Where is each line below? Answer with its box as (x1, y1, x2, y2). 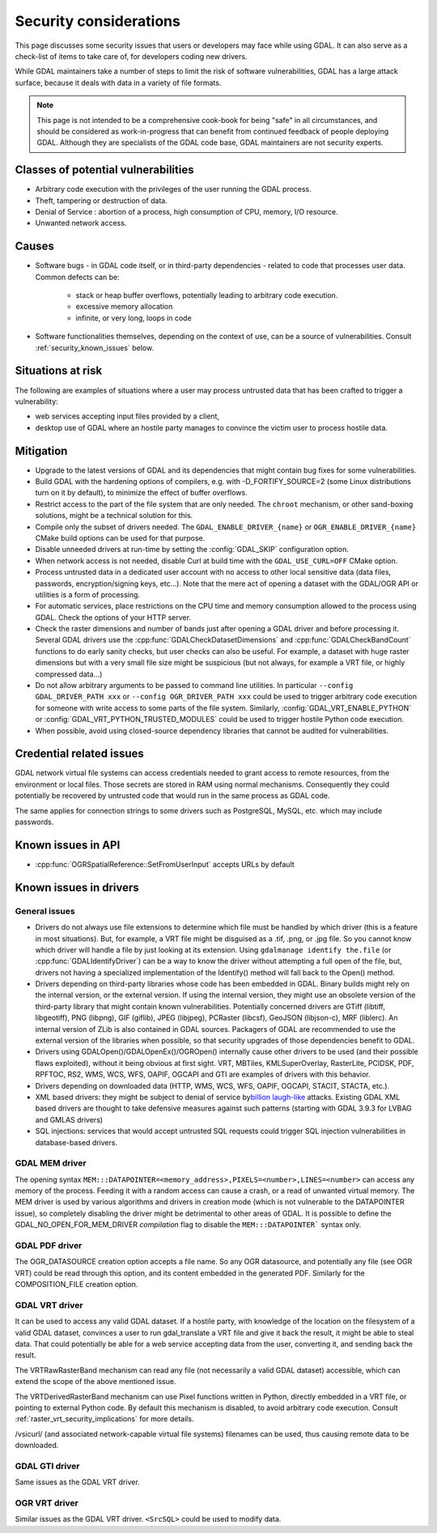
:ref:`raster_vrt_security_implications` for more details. (15, 1414, 194, 1424)
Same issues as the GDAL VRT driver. (15, 1477, 141, 1487)
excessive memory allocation (75, 302, 173, 312)
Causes (15, 240, 54, 253)
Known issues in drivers (15, 881, 139, 894)
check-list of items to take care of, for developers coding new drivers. (15, 51, 248, 61)
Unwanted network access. (35, 219, 127, 228)
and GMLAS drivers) (35, 1115, 104, 1124)
